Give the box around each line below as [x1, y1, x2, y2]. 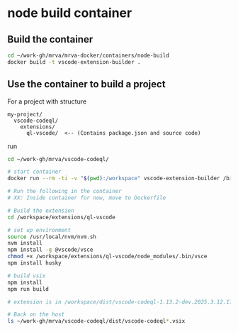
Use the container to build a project [7, 78, 166, 90]
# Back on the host [7, 311, 65, 319]
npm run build [7, 285, 50, 292]
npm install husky [7, 260, 62, 267]
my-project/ [7, 111, 42, 118]
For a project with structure [7, 97, 87, 106]
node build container [7, 5, 132, 21]
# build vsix [7, 272, 46, 280]
